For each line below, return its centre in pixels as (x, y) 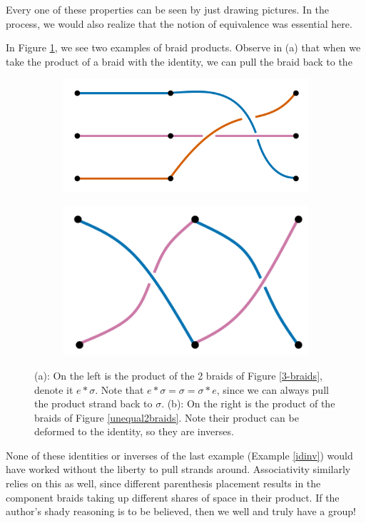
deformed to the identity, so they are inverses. (134, 431)
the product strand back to (93, 403)
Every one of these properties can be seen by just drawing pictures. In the (168, 9)
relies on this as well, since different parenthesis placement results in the (163, 483)
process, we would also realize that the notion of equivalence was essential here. (179, 23)
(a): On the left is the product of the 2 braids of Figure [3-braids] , (178, 375)
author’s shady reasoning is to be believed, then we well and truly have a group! (181, 511)
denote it (54, 389)
